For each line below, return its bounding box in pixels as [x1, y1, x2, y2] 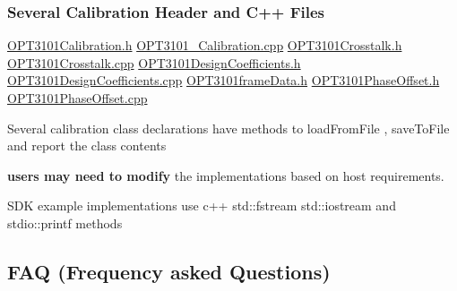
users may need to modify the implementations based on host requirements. [7, 166, 444, 184]
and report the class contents [7, 136, 167, 155]
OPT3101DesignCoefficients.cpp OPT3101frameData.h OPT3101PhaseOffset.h [7, 71, 440, 90]
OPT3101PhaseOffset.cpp [7, 89, 148, 107]
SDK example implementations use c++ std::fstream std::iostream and [7, 196, 396, 215]
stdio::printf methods [7, 213, 123, 232]
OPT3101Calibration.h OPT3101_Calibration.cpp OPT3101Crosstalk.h [7, 36, 402, 55]
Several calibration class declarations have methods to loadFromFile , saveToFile [7, 118, 450, 137]
